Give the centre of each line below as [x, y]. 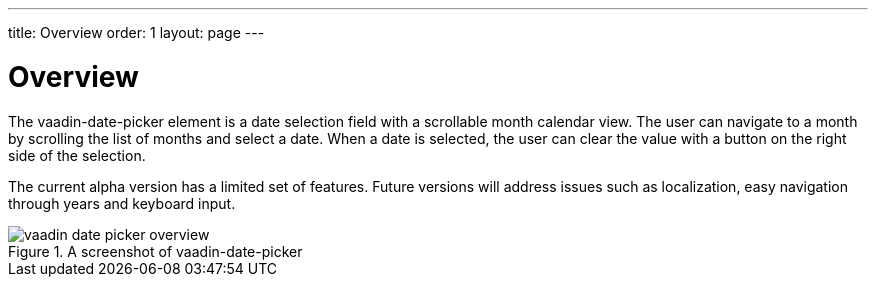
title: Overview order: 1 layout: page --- [136, 32]
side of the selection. [77, 155]
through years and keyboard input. [122, 203]
